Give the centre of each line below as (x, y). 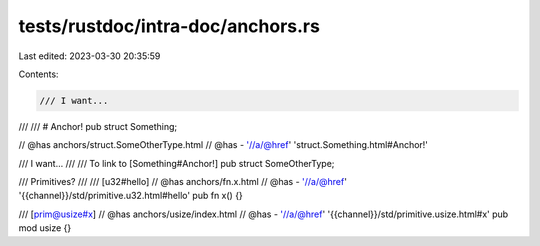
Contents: (38, 74)
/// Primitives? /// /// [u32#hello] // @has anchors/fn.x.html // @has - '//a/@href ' (182, 182)
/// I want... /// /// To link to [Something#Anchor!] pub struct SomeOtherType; (176, 163)
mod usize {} (45, 228)
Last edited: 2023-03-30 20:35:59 (89, 56)
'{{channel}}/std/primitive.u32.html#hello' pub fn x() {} (131, 196)
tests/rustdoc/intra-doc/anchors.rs (169, 26)
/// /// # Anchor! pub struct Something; (98, 126)
